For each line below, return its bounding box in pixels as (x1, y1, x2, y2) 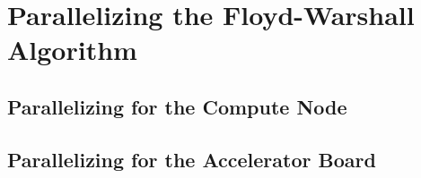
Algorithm (7, 31, 137, 68)
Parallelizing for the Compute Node (7, 92, 347, 120)
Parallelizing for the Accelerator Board (7, 145, 376, 173)
